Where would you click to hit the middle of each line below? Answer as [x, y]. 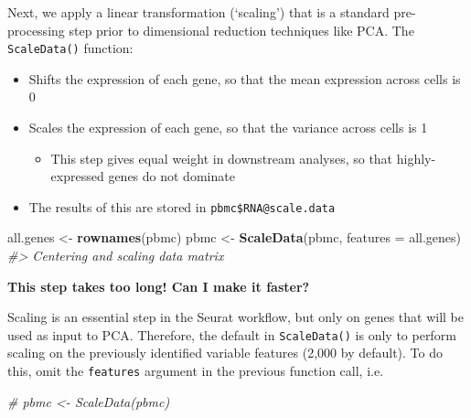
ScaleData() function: [70, 48]
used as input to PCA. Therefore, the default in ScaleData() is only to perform [232, 334]
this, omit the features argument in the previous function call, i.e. [196, 371]
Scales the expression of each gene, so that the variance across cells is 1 [228, 127]
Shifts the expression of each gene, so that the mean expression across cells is [245, 78]
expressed [77, 176]
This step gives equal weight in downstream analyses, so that [222, 158]
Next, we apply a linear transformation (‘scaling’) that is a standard [198, 11]
